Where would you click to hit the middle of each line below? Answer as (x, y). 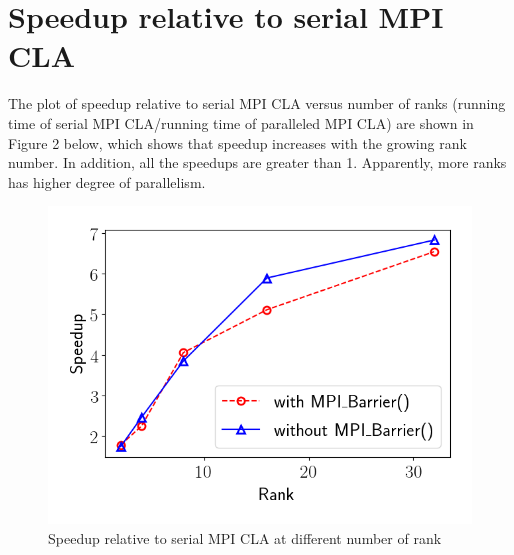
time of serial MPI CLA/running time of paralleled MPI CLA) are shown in (241, 122)
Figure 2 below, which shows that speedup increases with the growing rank (237, 142)
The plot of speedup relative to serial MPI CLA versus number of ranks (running (257, 103)
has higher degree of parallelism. (107, 181)
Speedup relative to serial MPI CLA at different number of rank (245, 537)
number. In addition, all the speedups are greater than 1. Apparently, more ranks (257, 162)
